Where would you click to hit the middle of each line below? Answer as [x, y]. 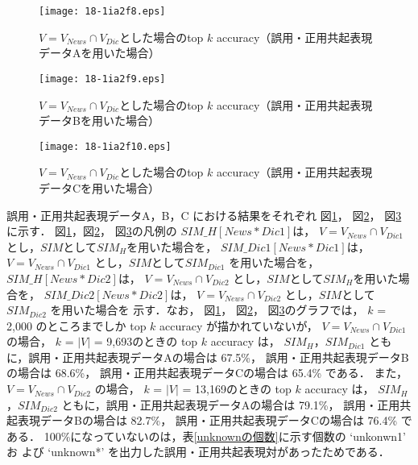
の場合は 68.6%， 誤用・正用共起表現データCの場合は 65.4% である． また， [207, 373]
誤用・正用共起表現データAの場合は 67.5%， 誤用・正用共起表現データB [219, 357]
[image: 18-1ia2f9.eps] [102, 79]
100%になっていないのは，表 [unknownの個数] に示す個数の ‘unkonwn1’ [225, 436]
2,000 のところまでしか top [77, 325]
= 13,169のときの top [237, 389]
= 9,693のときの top [146, 341]
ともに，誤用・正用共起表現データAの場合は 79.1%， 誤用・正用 [231, 404]
